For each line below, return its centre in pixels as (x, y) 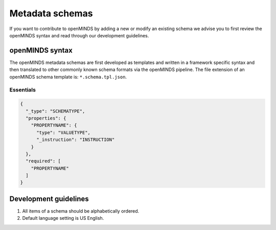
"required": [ (43, 161)
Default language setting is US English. (63, 218)
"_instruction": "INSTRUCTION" (76, 140)
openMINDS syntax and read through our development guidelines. (79, 35)
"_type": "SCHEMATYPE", (55, 111)
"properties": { (46, 118)
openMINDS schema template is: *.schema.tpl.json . (68, 77)
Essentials (22, 90)
